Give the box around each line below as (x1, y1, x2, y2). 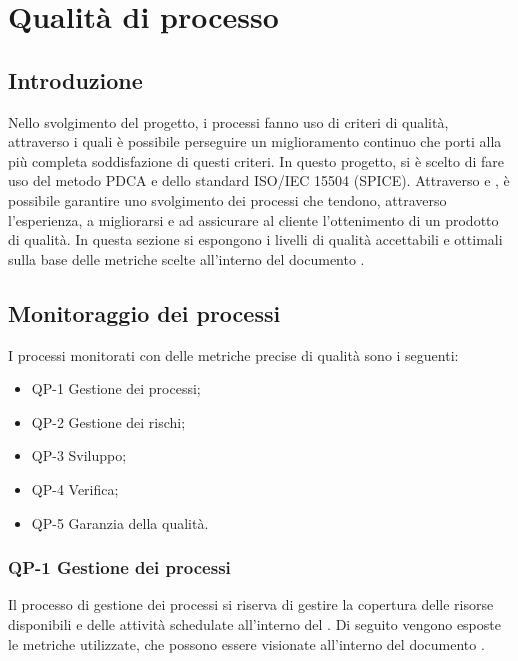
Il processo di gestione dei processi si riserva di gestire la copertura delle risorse (8, 594, 494, 615)
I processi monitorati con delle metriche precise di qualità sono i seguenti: (8, 344, 459, 365)
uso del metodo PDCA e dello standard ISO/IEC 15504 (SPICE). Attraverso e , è (8, 170, 510, 191)
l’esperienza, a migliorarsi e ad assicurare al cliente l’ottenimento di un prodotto (8, 209, 499, 230)
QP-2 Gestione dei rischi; (31, 411, 186, 432)
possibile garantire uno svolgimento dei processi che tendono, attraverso (8, 189, 447, 210)
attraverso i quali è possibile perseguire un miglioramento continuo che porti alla (8, 131, 502, 152)
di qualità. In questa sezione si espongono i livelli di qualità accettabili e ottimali (8, 229, 503, 250)
